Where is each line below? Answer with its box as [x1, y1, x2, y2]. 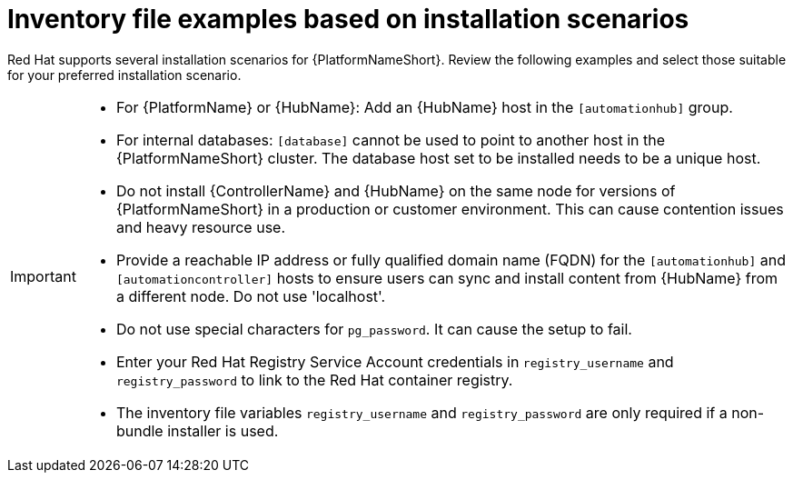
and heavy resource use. [115, 217, 286, 236]
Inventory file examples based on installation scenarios [7, 4, 689, 35]
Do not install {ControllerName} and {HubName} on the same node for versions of [115, 181, 676, 200]
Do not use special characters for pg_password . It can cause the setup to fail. [115, 319, 632, 338]
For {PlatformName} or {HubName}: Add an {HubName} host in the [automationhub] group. [115, 97, 733, 116]
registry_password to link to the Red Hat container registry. [115, 370, 513, 389]
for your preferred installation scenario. [7, 66, 242, 83]
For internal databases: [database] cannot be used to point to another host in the [115, 130, 665, 149]
